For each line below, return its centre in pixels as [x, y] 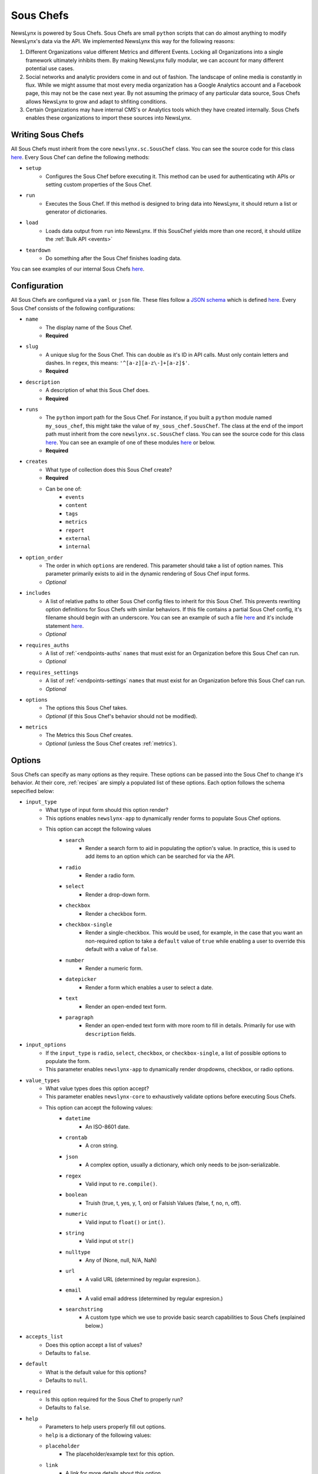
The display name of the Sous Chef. [89, 327]
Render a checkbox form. [116, 913]
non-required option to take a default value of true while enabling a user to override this [196, 941]
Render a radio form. [110, 876]
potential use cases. [50, 68]
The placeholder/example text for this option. [120, 1454]
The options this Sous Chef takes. [87, 708]
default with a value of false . [122, 949]
